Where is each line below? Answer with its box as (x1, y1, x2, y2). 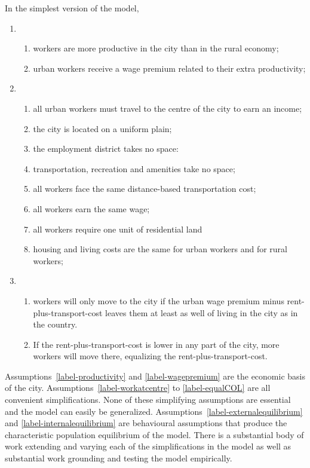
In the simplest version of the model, (5, 2, 139, 14)
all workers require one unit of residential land (33, 222, 202, 235)
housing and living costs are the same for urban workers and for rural (33, 243, 287, 255)
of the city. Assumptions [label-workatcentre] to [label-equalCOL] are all (5, 381, 271, 394)
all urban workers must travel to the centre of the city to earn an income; (33, 102, 302, 114)
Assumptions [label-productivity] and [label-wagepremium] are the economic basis (5, 369, 305, 382)
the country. (33, 318, 78, 331)
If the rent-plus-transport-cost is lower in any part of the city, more (33, 338, 280, 350)
